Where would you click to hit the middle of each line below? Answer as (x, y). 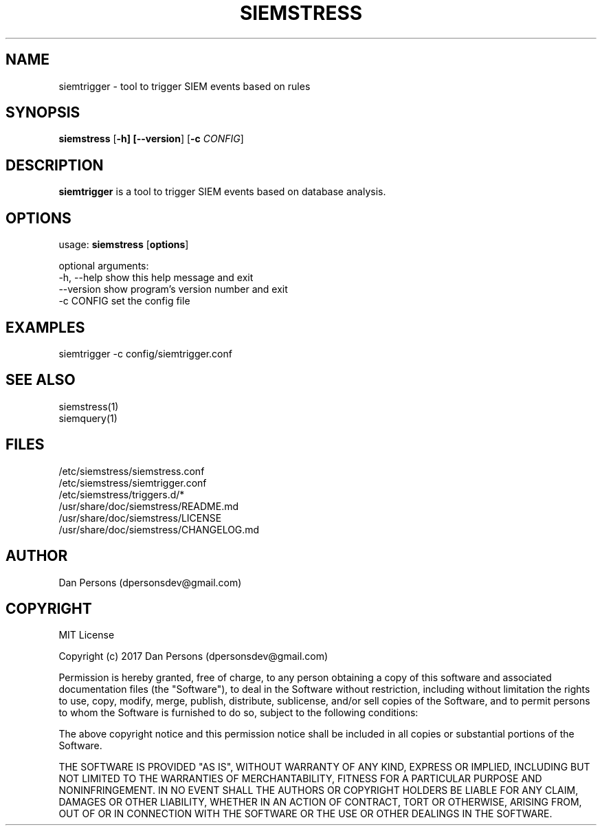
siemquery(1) (88, 418)
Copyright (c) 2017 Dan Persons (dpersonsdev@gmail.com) (193, 656)
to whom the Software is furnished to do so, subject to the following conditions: (238, 713)
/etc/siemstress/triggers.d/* (122, 494)
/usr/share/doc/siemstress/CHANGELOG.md (159, 529)
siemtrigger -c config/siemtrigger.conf (145, 353)
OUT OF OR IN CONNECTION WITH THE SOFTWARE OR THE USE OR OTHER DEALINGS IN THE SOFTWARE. (305, 814)
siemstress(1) (89, 406)
